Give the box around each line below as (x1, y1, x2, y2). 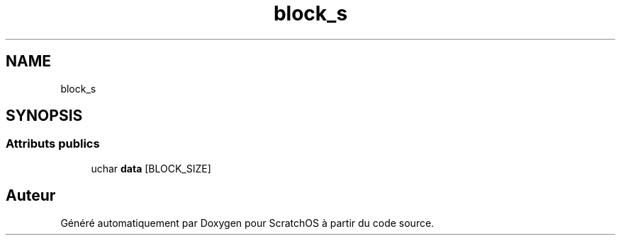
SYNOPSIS (6, 107, 83, 125)
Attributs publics (6, 136, 100, 151)
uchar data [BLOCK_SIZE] (91, 162, 211, 175)
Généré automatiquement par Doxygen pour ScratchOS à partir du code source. (60, 216, 435, 229)
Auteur (6, 187, 56, 205)
